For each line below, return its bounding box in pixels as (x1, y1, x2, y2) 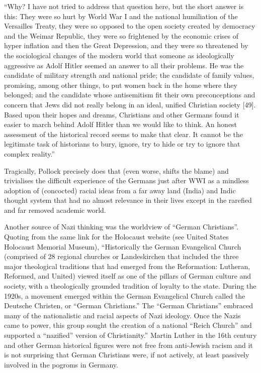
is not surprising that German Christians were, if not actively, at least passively (4, 349, 249, 360)
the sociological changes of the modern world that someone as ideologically (4, 50, 234, 60)
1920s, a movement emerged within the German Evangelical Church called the (4, 290, 245, 301)
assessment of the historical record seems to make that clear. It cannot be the (4, 129, 243, 139)
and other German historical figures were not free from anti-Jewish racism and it (4, 339, 253, 350)
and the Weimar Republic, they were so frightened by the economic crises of (4, 30, 239, 41)
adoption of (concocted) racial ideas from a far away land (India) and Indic (4, 185, 236, 195)
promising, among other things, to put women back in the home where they (4, 79, 237, 90)
